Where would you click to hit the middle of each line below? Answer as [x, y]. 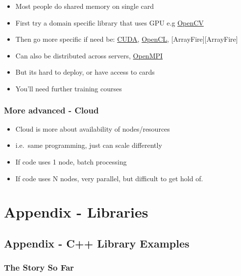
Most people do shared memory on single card [85, 6]
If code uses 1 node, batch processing [71, 161]
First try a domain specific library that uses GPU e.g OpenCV [109, 22]
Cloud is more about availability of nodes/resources [93, 128]
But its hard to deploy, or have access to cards [85, 72]
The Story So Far [39, 267]
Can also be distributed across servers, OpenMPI [89, 55]
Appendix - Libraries [76, 212]
